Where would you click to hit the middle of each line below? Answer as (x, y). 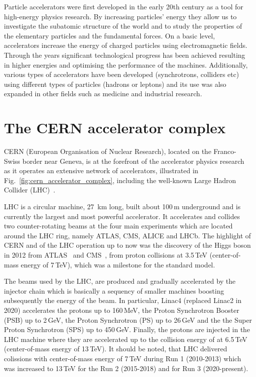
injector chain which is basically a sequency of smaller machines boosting (114, 290)
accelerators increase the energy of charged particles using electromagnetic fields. (126, 45)
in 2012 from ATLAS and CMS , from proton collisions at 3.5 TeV (106, 255)
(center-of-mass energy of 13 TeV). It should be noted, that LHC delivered (116, 349)
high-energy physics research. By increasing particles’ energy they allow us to (120, 16)
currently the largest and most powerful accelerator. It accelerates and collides (122, 216)
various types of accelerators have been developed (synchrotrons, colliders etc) (122, 74)
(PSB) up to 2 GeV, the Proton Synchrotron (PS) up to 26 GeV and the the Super (128, 320)
